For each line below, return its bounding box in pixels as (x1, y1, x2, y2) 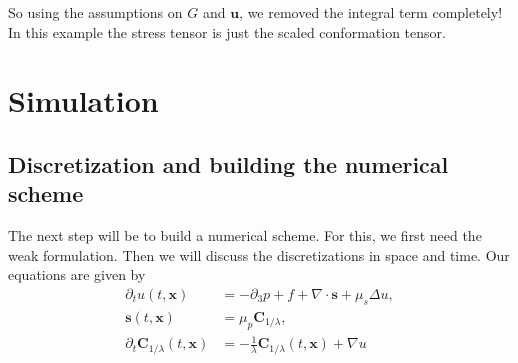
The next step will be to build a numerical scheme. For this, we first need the (8, 225, 482, 246)
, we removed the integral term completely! (239, 2, 503, 22)
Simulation (8, 80, 159, 121)
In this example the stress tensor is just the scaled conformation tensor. (8, 21, 446, 42)
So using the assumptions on (8, 2, 183, 22)
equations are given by (8, 264, 146, 285)
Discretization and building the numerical (8, 148, 449, 179)
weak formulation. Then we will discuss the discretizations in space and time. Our (8, 244, 510, 265)
